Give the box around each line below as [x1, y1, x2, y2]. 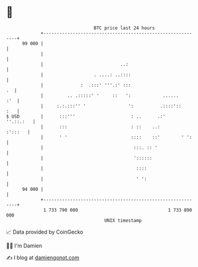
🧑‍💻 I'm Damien [6, 242, 43, 249]
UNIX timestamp [104, 217, 142, 224]
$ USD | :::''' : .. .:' [6, 113, 166, 120]
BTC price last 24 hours [94, 25, 155, 31]
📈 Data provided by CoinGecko [6, 228, 84, 235]
